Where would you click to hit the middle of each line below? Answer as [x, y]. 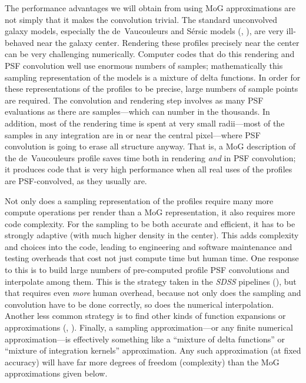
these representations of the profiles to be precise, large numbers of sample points [152, 89]
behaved [19, 42]
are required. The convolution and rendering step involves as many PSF [134, 100]
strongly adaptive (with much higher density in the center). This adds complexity [152, 235]
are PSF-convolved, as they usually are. [76, 180]
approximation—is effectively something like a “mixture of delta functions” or [145, 339]
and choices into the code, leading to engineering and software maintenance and [149, 246]
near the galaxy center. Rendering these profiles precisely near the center [168, 42]
